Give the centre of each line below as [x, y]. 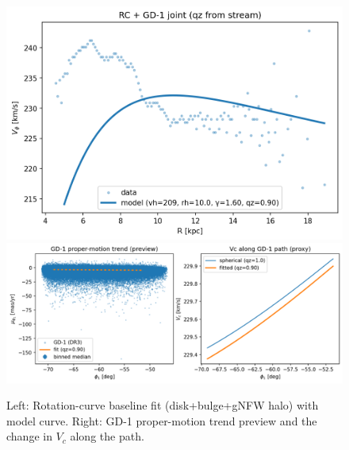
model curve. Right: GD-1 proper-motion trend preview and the [162, 420]
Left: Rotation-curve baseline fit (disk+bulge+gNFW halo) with [163, 405]
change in [29, 436]
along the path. [107, 436]
